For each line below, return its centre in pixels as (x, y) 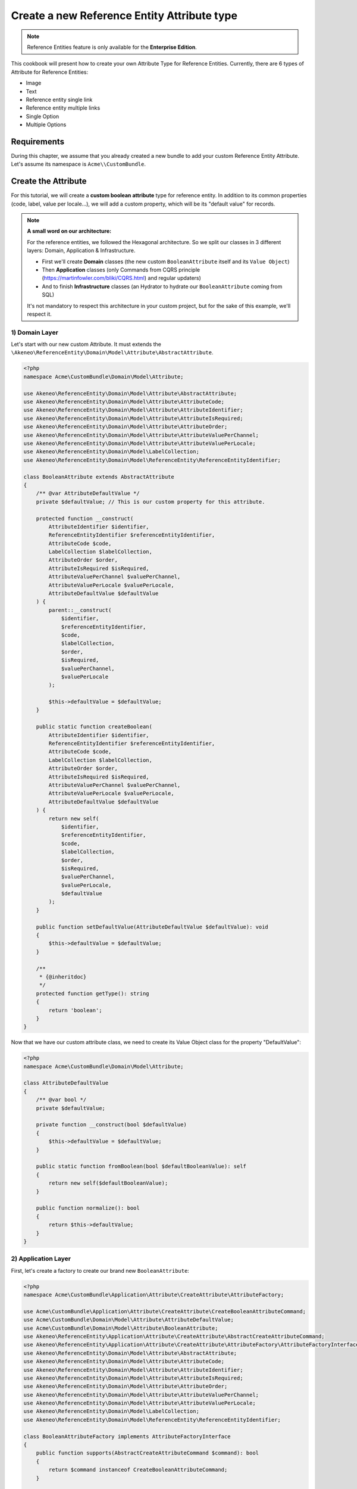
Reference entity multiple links (63, 108)
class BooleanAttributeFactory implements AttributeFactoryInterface (127, 1436)
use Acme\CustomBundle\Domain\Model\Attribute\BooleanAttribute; (121, 1328)
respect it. (39, 314)
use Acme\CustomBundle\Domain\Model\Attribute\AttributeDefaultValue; (129, 1320)
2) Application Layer (41, 1259)
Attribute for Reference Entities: (50, 72)
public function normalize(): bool (88, 1208)
